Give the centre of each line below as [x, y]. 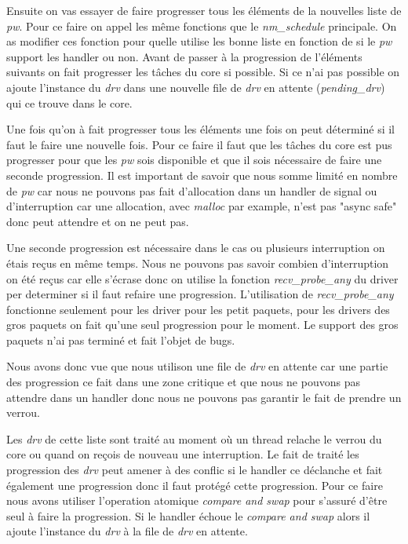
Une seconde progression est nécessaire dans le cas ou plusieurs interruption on [196, 248]
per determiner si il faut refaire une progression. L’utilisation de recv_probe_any [200, 294]
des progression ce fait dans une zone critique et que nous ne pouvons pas [183, 382]
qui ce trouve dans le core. [69, 102]
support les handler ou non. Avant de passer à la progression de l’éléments [184, 56]
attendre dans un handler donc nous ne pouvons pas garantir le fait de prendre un [204, 397]
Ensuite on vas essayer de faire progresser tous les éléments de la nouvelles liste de [204, 10]
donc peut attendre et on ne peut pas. [98, 221]
